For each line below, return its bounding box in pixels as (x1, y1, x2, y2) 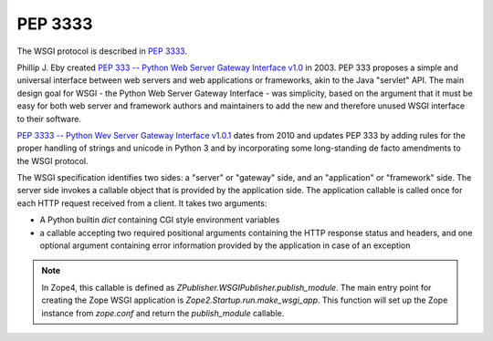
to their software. (16, 113, 82, 124)
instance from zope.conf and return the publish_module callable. (41, 307, 285, 318)
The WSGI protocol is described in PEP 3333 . (16, 46, 187, 57)
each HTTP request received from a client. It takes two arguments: (16, 197, 267, 209)
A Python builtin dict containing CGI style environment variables (39, 214, 280, 225)
